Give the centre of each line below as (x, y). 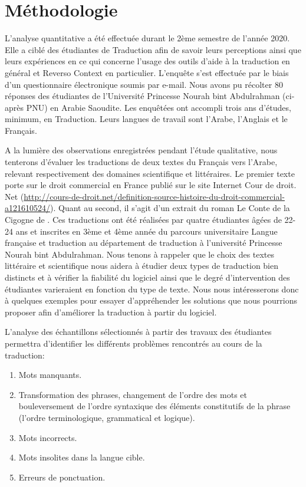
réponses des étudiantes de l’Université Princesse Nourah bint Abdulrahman (142, 96)
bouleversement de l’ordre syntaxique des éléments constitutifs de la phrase (154, 406)
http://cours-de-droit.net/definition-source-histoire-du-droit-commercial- (154, 196)
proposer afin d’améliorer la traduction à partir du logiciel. (111, 312)
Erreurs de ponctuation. (62, 477)
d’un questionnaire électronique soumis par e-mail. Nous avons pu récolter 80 (144, 84)
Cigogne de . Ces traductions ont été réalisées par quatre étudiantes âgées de (143, 220)
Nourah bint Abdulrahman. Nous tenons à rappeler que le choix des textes (140, 254)
